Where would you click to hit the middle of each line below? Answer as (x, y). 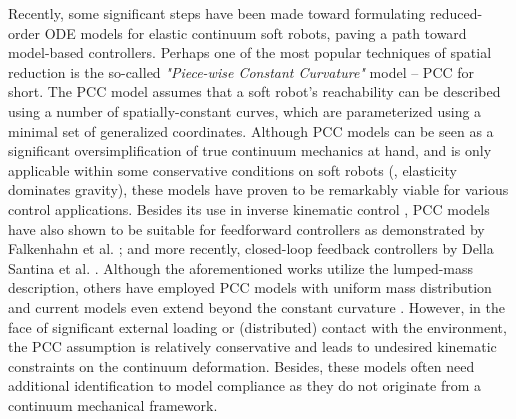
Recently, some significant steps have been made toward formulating (217, 13)
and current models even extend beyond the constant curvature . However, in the (256, 306)
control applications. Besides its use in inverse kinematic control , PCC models (249, 208)
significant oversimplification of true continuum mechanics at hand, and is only (250, 150)
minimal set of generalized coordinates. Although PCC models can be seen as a (251, 130)
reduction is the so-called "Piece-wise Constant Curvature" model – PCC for (241, 71)
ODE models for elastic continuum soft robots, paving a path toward (255, 32)
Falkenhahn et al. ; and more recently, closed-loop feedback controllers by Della (251, 248)
